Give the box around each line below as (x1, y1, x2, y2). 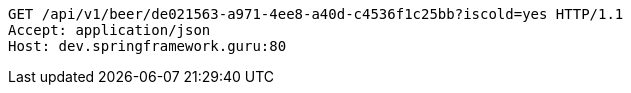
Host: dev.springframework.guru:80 (8, 38, 287, 54)
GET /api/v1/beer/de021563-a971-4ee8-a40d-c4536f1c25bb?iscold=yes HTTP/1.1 (8, 6, 624, 22)
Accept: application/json (8, 22, 211, 38)
